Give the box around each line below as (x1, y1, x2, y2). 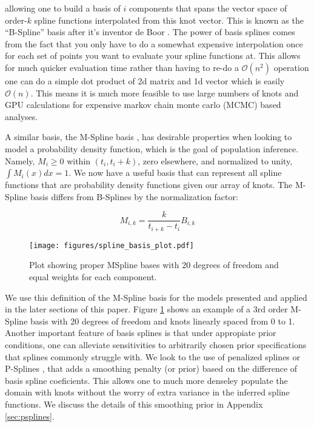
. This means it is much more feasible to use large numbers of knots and (30, 86, 299, 99)
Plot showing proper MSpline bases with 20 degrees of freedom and (29, 258, 279, 271)
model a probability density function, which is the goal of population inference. (5, 142, 299, 155)
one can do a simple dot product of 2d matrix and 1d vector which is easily (5, 74, 285, 87)
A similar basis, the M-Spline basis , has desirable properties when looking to (5, 130, 292, 143)
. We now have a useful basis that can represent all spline (68, 166, 282, 179)
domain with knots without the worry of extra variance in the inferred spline (5, 386, 290, 398)
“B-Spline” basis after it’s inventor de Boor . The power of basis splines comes (5, 25, 295, 38)
